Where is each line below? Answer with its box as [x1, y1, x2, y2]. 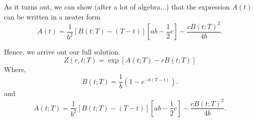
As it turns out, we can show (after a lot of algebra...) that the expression [4, 1, 230, 11]
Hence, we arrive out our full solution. [4, 46, 120, 57]
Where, [4, 63, 26, 74]
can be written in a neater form [4, 11, 101, 21]
